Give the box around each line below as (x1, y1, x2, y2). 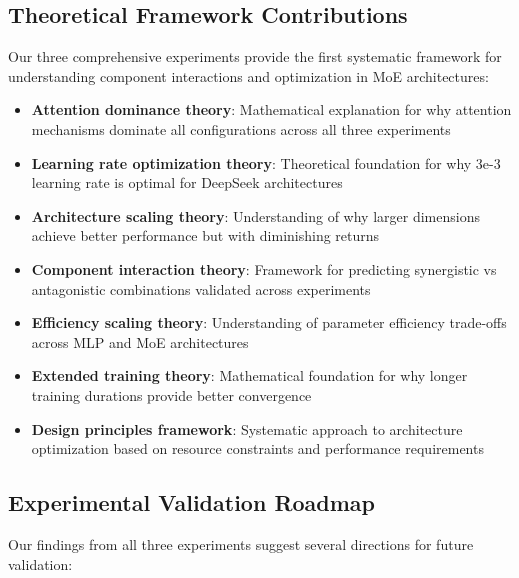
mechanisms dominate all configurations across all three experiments (31, 118, 451, 139)
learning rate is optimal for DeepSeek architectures (31, 172, 343, 193)
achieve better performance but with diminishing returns (31, 225, 380, 246)
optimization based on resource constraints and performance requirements (31, 438, 484, 459)
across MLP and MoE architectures (31, 331, 249, 352)
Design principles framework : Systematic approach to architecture (31, 418, 463, 439)
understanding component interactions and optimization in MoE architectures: (8, 65, 489, 86)
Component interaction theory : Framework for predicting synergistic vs (31, 258, 497, 279)
